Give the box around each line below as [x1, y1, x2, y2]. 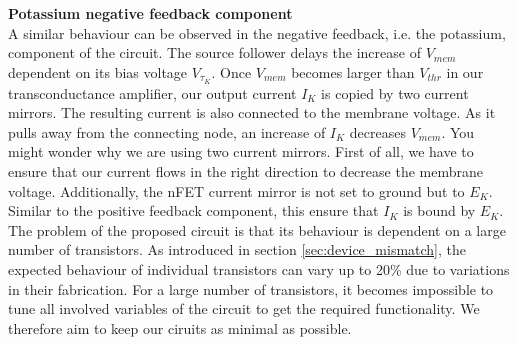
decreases [349, 121, 406, 142]
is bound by [403, 200, 476, 221]
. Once [211, 61, 252, 82]
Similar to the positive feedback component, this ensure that [8, 200, 379, 221]
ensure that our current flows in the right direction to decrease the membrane [8, 161, 483, 182]
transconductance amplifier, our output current [8, 82, 297, 103]
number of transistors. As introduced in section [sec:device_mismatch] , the [8, 239, 467, 260]
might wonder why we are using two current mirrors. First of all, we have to [8, 141, 474, 162]
